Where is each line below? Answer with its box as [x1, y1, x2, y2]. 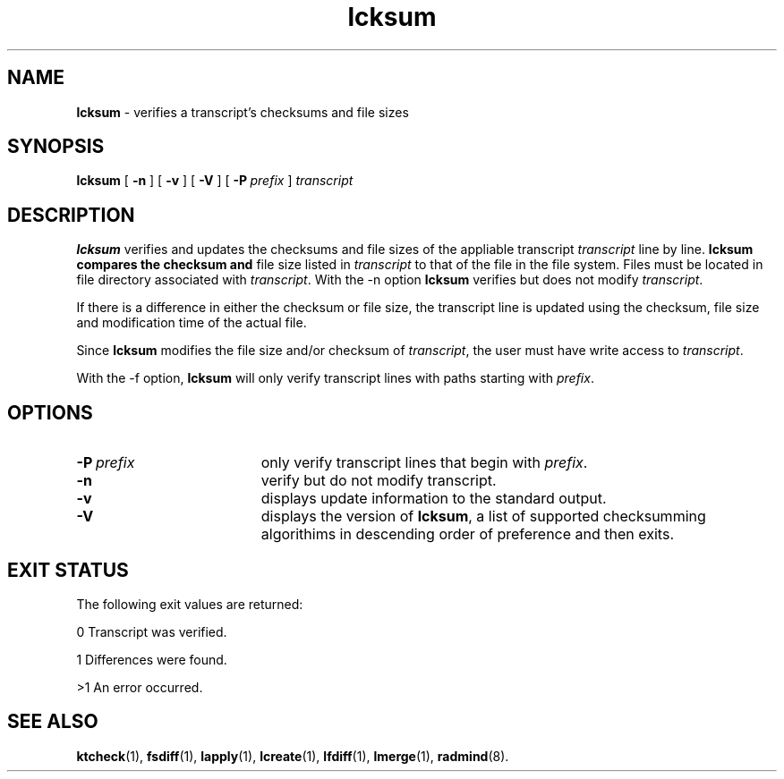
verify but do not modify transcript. [260, 471, 497, 490]
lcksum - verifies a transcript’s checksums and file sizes [76, 104, 409, 120]
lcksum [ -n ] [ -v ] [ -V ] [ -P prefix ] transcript [76, 173, 354, 189]
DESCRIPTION [7, 203, 135, 226]
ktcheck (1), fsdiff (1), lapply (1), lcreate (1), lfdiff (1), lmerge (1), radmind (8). [76, 748, 509, 764]
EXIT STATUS [7, 558, 129, 581]
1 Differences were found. [76, 651, 227, 667]
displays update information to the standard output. [260, 489, 607, 508]
